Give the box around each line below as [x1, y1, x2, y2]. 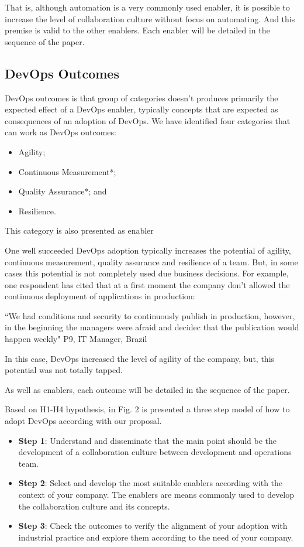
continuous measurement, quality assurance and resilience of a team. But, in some [5, 255, 298, 268]
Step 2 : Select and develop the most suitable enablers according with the [18, 477, 283, 489]
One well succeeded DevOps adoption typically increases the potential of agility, [5, 244, 291, 256]
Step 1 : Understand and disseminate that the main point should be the [18, 434, 277, 446]
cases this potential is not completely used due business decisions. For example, [5, 267, 289, 279]
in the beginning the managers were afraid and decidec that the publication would [5, 321, 299, 333]
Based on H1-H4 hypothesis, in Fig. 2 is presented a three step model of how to [5, 403, 290, 415]
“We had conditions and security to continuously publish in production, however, [5, 309, 295, 322]
